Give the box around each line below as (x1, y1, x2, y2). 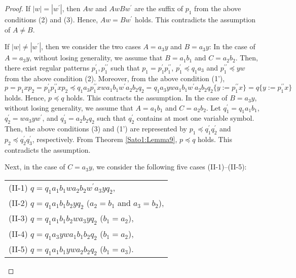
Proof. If (5, 3, 30, 13)
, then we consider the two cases (41, 41, 141, 52)
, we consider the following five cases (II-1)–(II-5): (92, 161, 247, 172)
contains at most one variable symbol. (136, 113, 254, 123)
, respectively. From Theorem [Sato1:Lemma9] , (32, 134, 177, 145)
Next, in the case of (5, 161, 65, 172)
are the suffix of (134, 3, 183, 13)
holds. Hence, (5, 92, 46, 103)
